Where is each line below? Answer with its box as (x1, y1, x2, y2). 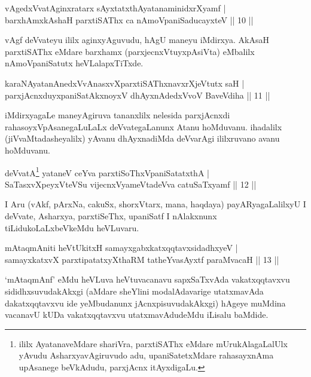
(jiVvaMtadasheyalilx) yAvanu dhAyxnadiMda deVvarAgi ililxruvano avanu (5, 132, 280, 145)
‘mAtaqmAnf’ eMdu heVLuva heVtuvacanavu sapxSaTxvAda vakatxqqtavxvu (5, 273, 290, 286)
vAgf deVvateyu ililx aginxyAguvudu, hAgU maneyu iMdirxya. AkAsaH (5, 33, 269, 46)
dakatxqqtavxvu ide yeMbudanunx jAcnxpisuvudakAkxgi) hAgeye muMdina (5, 296, 286, 309)
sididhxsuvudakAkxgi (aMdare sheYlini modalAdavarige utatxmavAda (5, 284, 264, 297)
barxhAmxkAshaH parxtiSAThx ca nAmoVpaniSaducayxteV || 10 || (5, 13, 254, 26)
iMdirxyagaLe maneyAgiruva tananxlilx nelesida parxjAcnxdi (5, 109, 230, 121)
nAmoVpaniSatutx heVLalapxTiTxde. (5, 57, 144, 69)
